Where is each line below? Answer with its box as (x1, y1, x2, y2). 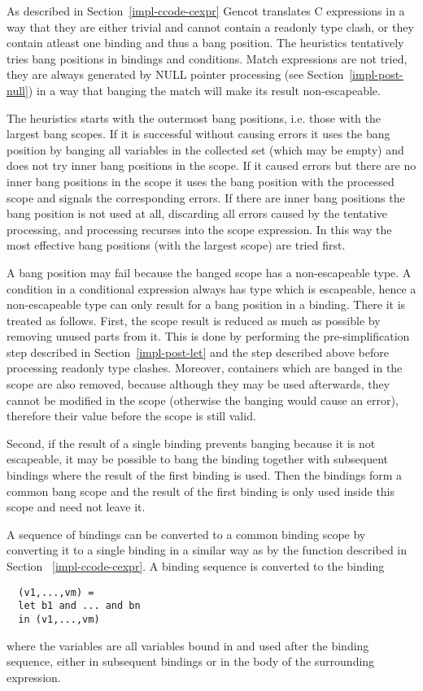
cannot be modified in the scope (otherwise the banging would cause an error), (7, 391, 399, 408)
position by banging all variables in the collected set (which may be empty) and (7, 141, 404, 158)
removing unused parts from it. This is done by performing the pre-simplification (7, 328, 410, 345)
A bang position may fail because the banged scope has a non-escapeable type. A (7, 263, 412, 280)
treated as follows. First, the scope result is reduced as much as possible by (7, 311, 381, 328)
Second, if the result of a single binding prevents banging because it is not (7, 434, 376, 451)
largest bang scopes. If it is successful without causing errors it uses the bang (7, 125, 390, 142)
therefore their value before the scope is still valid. (7, 407, 256, 424)
